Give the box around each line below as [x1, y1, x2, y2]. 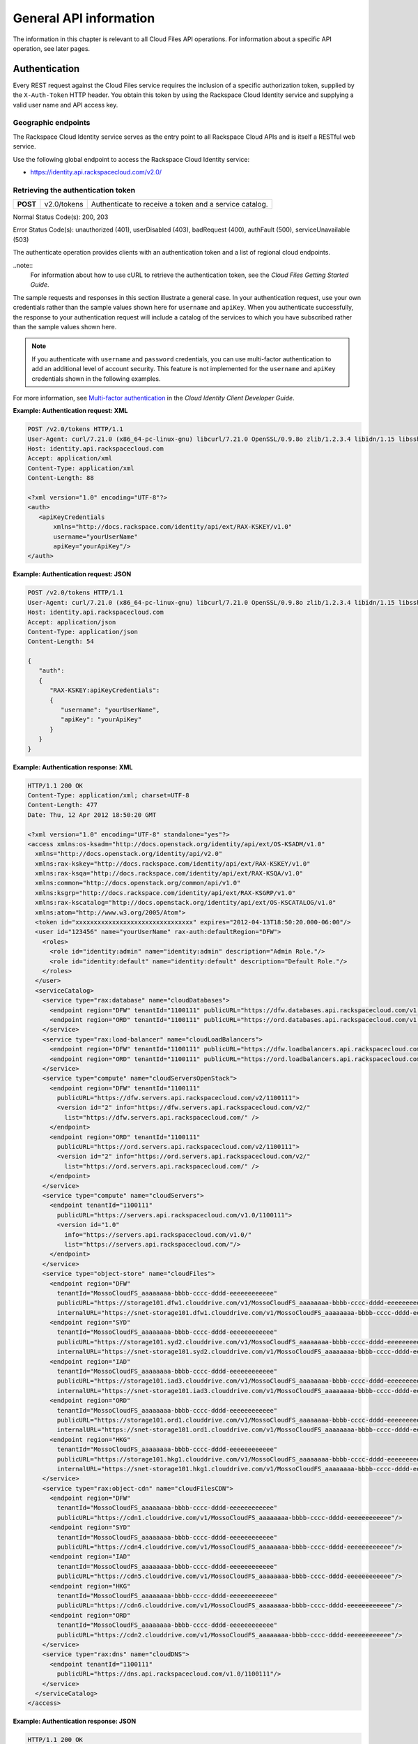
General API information [13, 10, 155, 26]
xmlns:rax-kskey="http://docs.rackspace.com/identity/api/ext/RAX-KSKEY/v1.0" [35, 859, 311, 868]
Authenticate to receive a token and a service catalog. [91, 200, 268, 209]
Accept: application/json [27, 618, 116, 626]
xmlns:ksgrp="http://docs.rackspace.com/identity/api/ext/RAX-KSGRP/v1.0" [35, 889, 296, 896]
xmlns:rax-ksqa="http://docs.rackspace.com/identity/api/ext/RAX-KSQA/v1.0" [35, 869, 303, 878]
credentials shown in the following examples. [31, 374, 161, 383]
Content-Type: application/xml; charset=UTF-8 [27, 791, 189, 799]
